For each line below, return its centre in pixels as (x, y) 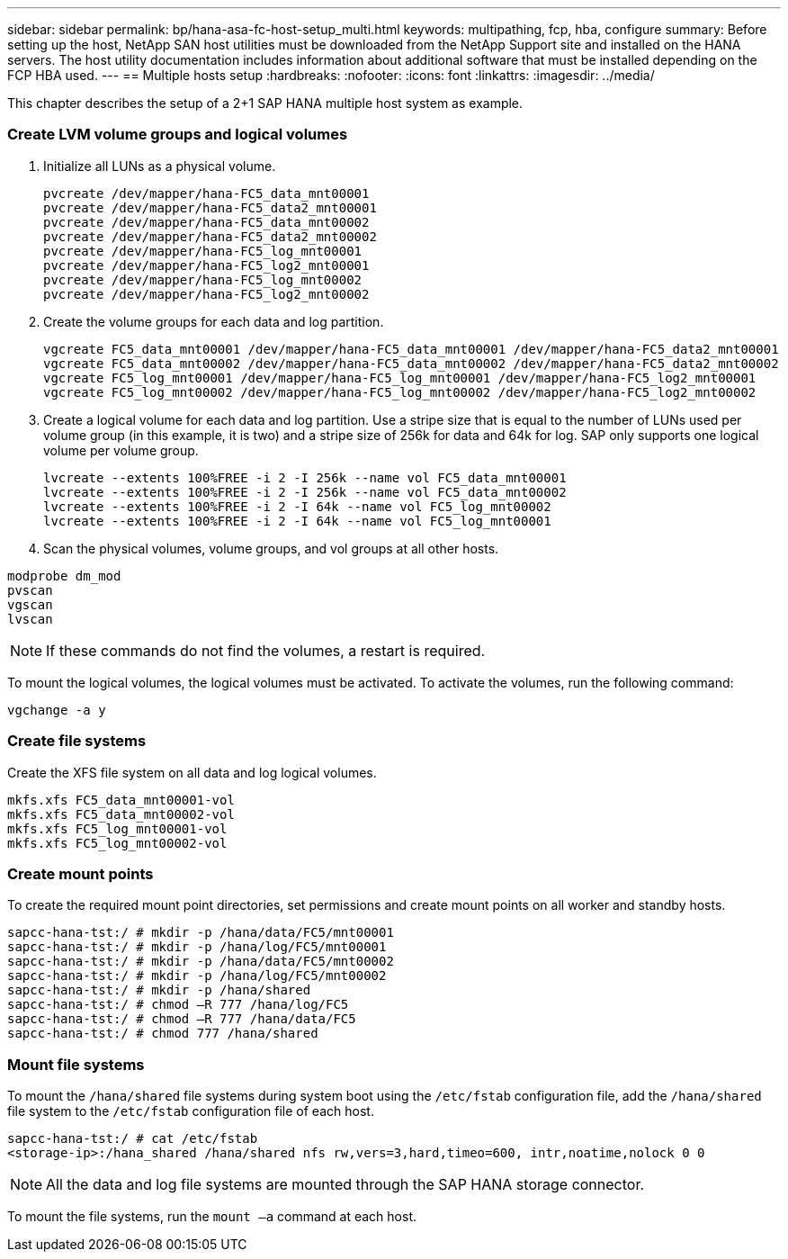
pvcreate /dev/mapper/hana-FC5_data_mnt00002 (206, 222)
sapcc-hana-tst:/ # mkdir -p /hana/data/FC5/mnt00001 (201, 933)
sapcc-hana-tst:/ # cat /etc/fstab (133, 1138)
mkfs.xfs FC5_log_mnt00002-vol (117, 843)
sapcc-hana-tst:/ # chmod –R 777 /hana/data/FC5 (182, 1019)
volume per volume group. (121, 450)
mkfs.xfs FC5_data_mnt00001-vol (121, 800)
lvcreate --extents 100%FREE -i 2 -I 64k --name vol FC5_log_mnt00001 (297, 521)
